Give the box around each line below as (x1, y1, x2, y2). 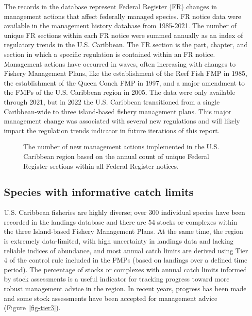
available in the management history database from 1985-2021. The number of (4, 20, 236, 31)
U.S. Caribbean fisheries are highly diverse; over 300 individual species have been (4, 207, 245, 217)
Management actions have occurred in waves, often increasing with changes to (4, 58, 236, 69)
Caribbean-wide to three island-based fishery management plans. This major (4, 106, 232, 116)
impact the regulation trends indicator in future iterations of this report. (4, 125, 220, 135)
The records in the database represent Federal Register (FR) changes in (4, 1, 217, 11)
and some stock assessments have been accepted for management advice (4, 293, 218, 303)
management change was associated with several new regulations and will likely (4, 116, 240, 126)
